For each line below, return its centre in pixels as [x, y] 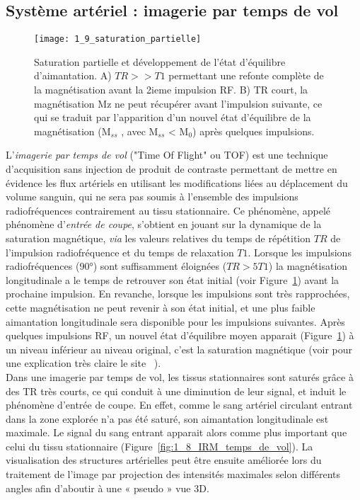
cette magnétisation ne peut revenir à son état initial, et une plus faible [161, 307]
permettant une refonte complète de [246, 75]
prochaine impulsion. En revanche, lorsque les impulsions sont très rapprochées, [178, 294]
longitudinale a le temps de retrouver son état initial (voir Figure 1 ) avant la [173, 279]
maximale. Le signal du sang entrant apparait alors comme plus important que [176, 432]
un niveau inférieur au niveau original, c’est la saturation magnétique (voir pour [179, 349]
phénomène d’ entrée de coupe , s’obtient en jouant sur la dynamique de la [164, 224]
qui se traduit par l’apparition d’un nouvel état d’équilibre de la [173, 117]
